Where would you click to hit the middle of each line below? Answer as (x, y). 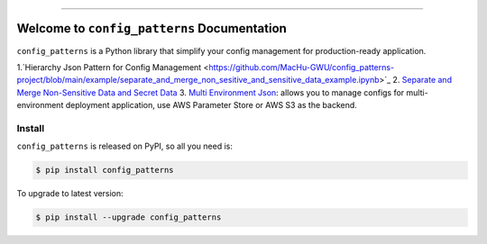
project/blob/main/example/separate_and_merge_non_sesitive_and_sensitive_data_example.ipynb (198, 80)
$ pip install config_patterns (105, 170)
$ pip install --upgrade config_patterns (129, 217)
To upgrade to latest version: (70, 194)
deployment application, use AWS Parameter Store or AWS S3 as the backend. (211, 105)
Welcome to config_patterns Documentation (152, 28)
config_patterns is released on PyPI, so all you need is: (125, 146)
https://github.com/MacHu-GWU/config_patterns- (302, 67)
